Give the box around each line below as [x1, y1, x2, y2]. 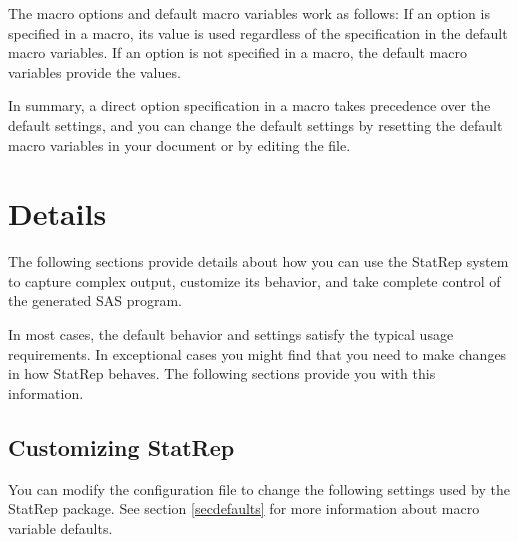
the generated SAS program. [8, 290, 182, 311]
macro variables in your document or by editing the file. [8, 134, 351, 155]
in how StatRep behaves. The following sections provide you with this [8, 363, 436, 384]
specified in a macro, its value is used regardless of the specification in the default [8, 22, 508, 43]
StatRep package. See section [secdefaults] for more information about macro [8, 498, 480, 519]
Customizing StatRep [8, 431, 235, 462]
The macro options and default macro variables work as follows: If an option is [8, 3, 490, 23]
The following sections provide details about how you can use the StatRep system [8, 251, 509, 272]
